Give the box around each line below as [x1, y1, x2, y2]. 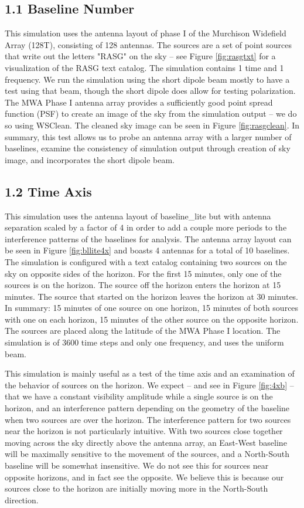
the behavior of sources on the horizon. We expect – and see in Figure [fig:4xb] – [5, 378, 294, 391]
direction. [5, 493, 39, 506]
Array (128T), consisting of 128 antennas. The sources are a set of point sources [5, 38, 292, 50]
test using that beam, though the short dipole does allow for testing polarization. [5, 84, 296, 97]
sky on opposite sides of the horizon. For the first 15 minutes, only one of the [5, 267, 282, 279]
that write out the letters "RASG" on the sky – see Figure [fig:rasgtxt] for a [5, 50, 276, 62]
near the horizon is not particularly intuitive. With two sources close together [5, 425, 283, 437]
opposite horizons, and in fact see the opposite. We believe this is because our [5, 470, 284, 483]
